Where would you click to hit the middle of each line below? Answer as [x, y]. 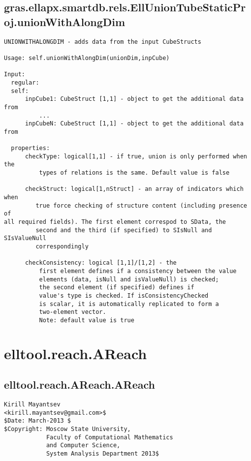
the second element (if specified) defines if [117, 288]
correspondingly [62, 246]
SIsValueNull [25, 238]
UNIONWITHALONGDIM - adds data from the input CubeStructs [103, 42]
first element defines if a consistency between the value [138, 271]
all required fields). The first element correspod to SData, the [115, 222]
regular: [25, 82]
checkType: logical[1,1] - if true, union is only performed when [136, 156]
